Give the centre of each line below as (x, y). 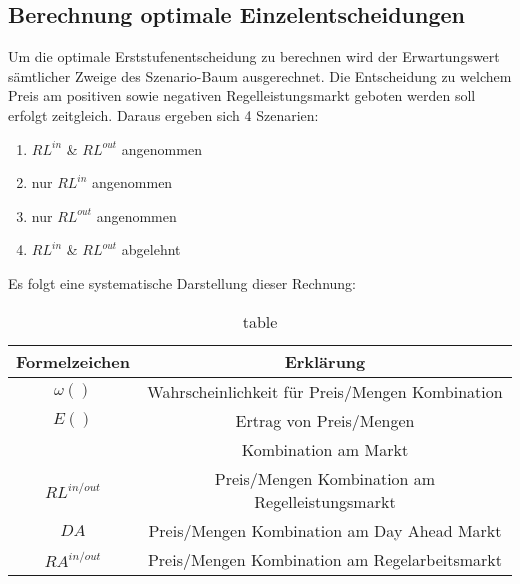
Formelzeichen (73, 361)
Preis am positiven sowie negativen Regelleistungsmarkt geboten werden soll (242, 95)
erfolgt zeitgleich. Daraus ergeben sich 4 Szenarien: (163, 114)
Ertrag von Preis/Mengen (325, 420)
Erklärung (325, 361)
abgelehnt (151, 249)
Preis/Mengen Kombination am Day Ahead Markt (325, 530)
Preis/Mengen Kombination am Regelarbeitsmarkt (325, 559)
